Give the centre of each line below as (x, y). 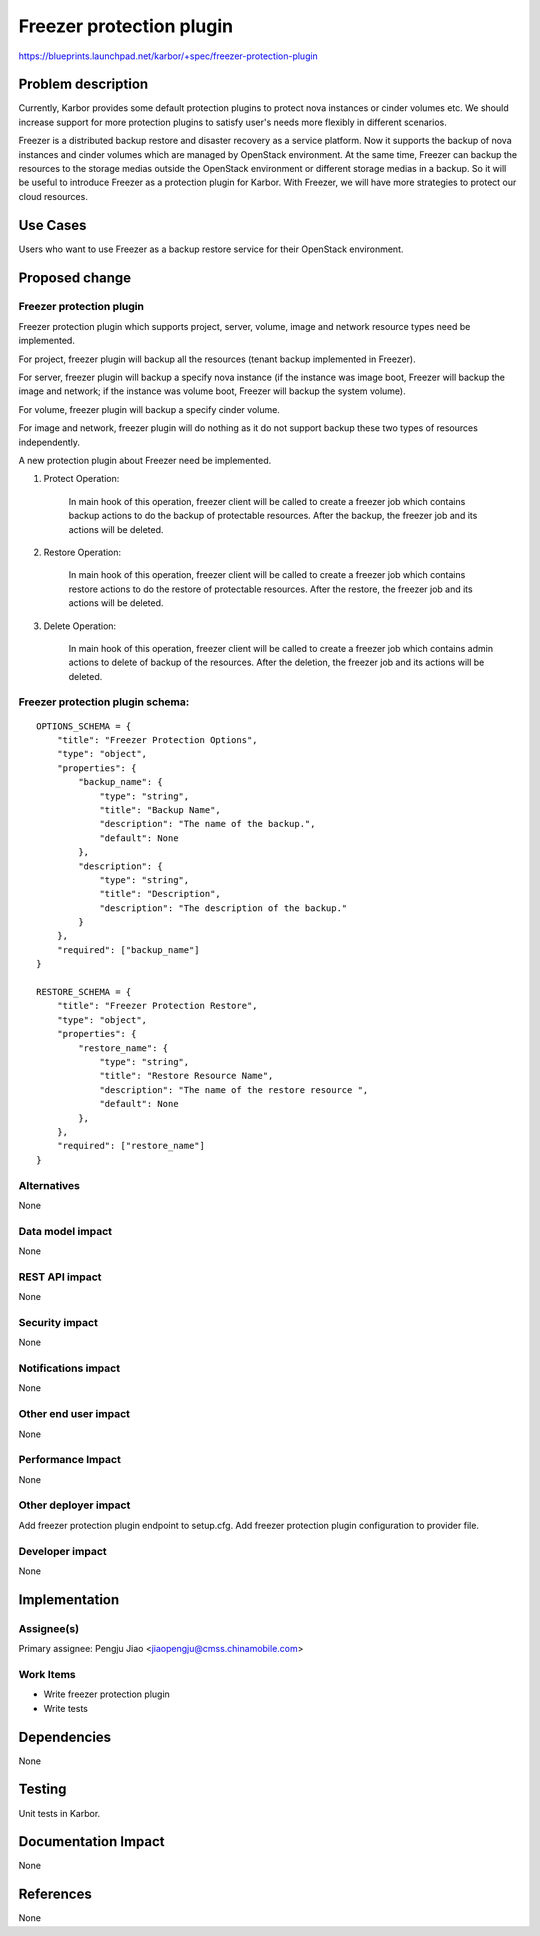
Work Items (47, 1674)
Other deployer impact (74, 1505)
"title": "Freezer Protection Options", (157, 740)
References (55, 1894)
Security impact (58, 1322)
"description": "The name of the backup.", (207, 824)
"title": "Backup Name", (160, 809)
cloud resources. (53, 196)
